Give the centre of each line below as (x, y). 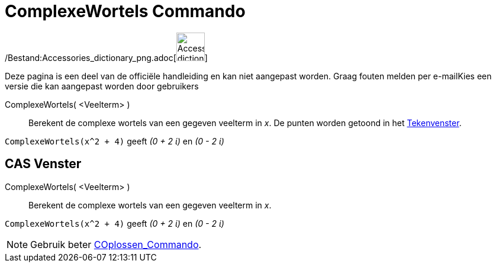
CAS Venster (43, 164)
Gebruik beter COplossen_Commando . (116, 244)
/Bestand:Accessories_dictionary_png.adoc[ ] (106, 57)
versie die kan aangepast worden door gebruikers (102, 86)
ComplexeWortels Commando (125, 11)
